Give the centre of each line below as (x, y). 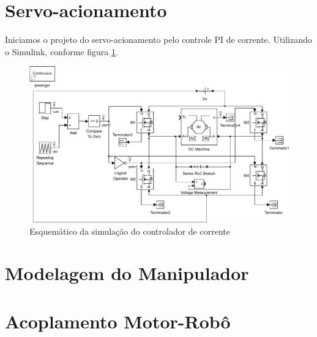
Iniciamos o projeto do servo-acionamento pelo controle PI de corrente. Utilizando (158, 40)
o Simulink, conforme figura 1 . (62, 51)
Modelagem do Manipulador (127, 273)
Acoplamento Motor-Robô (118, 321)
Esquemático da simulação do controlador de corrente (130, 231)
